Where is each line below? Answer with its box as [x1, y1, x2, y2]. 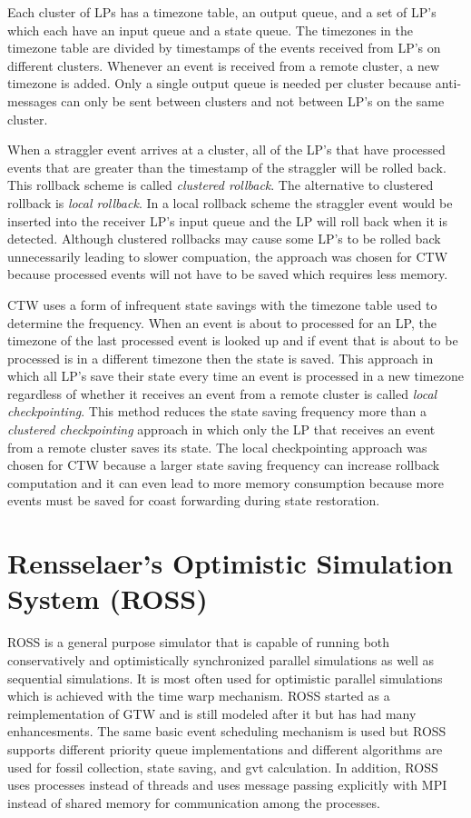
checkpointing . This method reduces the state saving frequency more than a [7, 402, 427, 421]
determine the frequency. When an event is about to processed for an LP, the [7, 313, 437, 332]
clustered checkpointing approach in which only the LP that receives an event [7, 420, 436, 439]
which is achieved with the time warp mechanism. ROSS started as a [7, 686, 390, 705]
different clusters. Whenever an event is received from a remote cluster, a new [7, 55, 440, 75]
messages [7, 91, 57, 110]
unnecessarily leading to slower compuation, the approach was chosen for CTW [7, 246, 448, 265]
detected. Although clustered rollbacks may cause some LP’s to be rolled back [7, 229, 441, 248]
